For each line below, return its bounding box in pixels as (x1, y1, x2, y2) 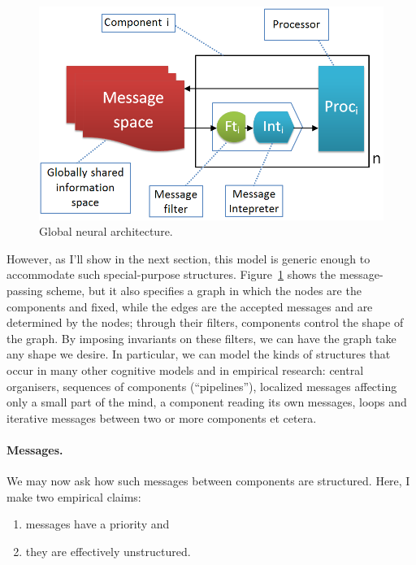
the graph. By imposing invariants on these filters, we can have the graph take (6, 329, 396, 346)
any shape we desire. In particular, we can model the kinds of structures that (6, 346, 391, 363)
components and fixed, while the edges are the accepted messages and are (6, 298, 373, 315)
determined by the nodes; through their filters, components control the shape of (6, 314, 404, 331)
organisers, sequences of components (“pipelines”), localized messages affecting (6, 377, 397, 394)
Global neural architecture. (39, 223, 173, 240)
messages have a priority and (25, 515, 170, 532)
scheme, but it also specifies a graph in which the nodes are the (46, 282, 362, 299)
